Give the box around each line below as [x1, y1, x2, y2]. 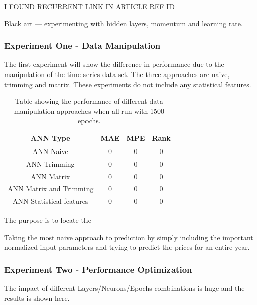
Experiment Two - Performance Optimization [4, 263, 192, 275]
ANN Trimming [26, 158, 75, 169]
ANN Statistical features [13, 196, 89, 206]
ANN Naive [32, 145, 68, 156]
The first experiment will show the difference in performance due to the [4, 59, 224, 69]
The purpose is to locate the [4, 215, 91, 225]
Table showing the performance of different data [15, 96, 163, 106]
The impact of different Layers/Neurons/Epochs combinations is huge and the [4, 283, 245, 293]
